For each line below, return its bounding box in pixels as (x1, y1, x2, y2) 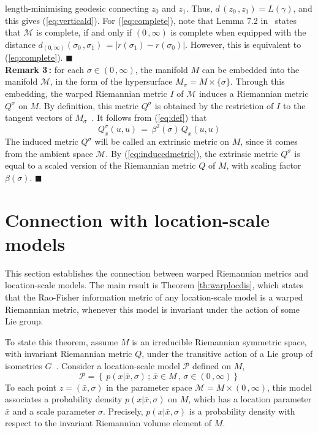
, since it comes (240, 135, 298, 148)
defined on (192, 359, 231, 372)
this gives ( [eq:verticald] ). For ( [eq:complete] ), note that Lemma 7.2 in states (5, 13, 297, 26)
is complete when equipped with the (170, 26, 306, 39)
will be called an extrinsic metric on (94, 135, 230, 148)
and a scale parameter (12, 404, 96, 417)
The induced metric (5, 135, 78, 148)
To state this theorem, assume (5, 335, 118, 348)
